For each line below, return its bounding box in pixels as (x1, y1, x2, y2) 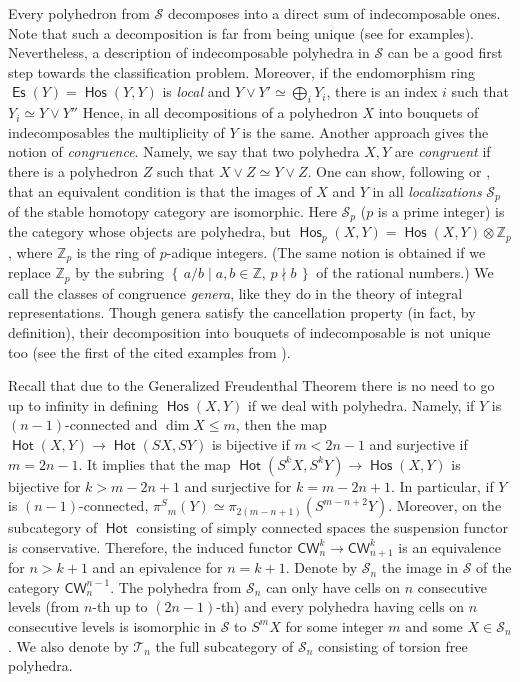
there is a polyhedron (8, 160, 139, 181)
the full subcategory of (155, 635, 294, 656)
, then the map (235, 414, 327, 435)
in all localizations (372, 180, 482, 201)
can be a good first (387, 42, 503, 63)
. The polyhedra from (110, 576, 242, 597)
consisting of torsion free (318, 635, 468, 656)
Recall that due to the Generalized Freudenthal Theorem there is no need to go (8, 375, 495, 396)
